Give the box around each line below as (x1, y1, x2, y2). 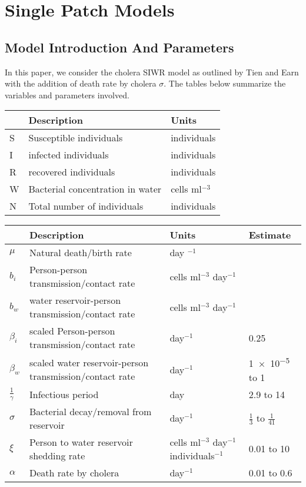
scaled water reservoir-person (29, 356, 149, 370)
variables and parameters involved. (5, 88, 129, 101)
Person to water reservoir (29, 435, 133, 449)
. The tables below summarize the (164, 77, 286, 90)
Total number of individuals (28, 199, 144, 213)
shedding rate (29, 448, 85, 462)
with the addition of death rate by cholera (5, 77, 157, 90)
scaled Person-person (29, 324, 115, 338)
